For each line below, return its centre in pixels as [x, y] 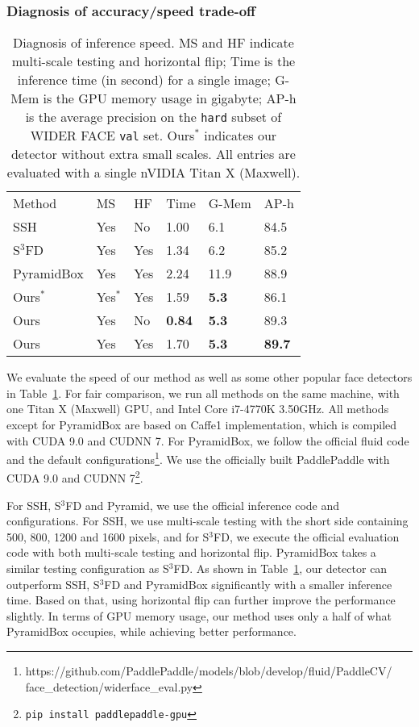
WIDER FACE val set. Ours [112, 136]
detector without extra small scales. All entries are [153, 154]
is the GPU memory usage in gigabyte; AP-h [170, 98]
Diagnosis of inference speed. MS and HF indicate [153, 43]
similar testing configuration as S [88, 568]
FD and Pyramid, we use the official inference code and [203, 505]
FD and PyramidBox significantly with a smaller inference [248, 584]
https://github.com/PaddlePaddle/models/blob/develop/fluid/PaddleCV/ [209, 671]
